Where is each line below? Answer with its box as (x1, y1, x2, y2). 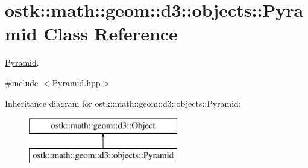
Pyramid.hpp (52, 76, 101, 89)
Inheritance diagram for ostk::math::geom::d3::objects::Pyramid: (5, 96, 241, 109)
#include (5, 76, 39, 89)
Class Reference (43, 21, 178, 46)
